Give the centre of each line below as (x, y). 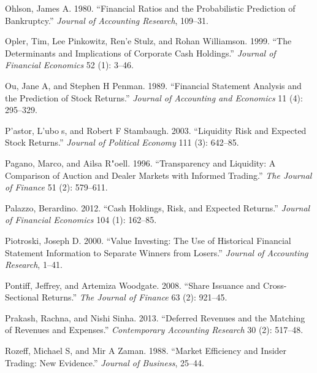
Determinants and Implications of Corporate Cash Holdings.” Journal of (140, 53)
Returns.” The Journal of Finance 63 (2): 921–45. (134, 297)
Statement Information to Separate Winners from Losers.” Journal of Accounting (157, 252)
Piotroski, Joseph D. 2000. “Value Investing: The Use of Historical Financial (148, 240)
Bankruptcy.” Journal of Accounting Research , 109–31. (107, 20)
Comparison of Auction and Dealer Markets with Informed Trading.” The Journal (158, 175)
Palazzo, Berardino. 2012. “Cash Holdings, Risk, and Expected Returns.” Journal (158, 207)
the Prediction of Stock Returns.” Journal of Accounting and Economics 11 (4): (154, 97)
